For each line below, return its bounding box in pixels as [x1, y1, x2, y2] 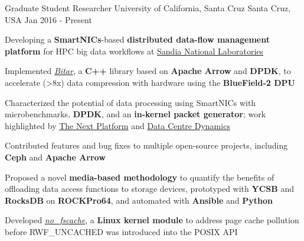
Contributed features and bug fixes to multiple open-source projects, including [5, 139, 288, 152]
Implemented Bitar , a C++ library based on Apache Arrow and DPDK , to [5, 65, 291, 77]
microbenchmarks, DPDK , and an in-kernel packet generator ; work [5, 108, 266, 120]
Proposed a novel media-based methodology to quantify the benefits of [5, 171, 274, 183]
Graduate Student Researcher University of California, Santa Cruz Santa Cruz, [5, 2, 291, 14]
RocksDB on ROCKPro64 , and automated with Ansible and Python [5, 194, 273, 206]
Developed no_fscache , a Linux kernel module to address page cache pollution [5, 214, 299, 226]
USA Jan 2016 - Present [5, 13, 92, 25]
